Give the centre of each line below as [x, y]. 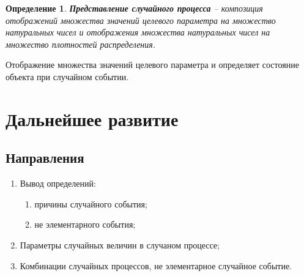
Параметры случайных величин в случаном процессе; [120, 244]
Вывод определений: [58, 183]
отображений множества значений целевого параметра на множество [141, 20]
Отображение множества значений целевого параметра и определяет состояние [152, 65]
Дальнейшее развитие [92, 118]
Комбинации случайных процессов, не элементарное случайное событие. [156, 265]
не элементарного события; [85, 224]
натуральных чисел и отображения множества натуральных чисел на [138, 32]
